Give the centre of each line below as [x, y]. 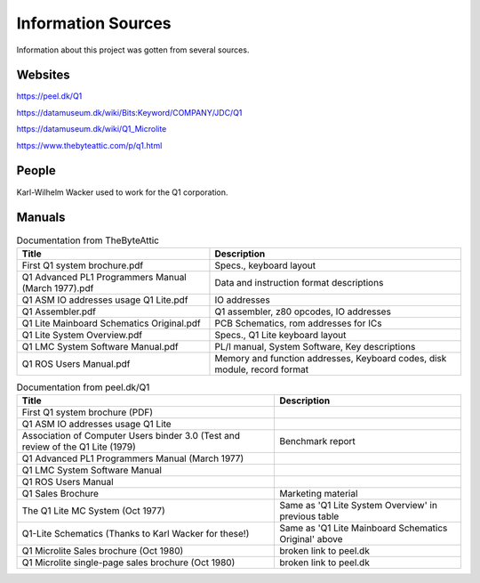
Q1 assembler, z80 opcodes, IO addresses [303, 312]
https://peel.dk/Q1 [49, 96]
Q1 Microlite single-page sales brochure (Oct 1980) [128, 563]
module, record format [262, 369]
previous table [309, 516]
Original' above [311, 539]
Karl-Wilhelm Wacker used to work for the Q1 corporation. [122, 192]
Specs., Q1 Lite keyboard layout [280, 335]
